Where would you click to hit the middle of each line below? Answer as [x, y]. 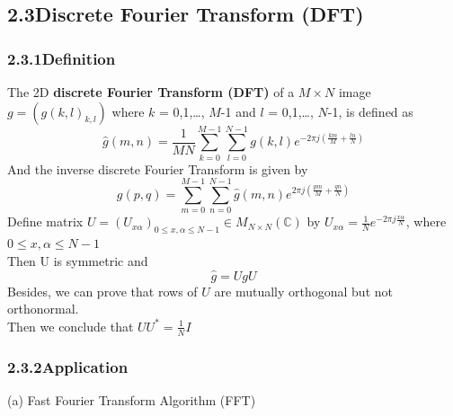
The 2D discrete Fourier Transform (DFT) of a [151, 92]
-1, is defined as [370, 111]
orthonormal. [43, 309]
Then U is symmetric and [78, 260]
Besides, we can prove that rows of [102, 291]
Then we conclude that [71, 326]
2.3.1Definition [62, 58]
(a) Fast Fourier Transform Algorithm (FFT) [132, 399]
